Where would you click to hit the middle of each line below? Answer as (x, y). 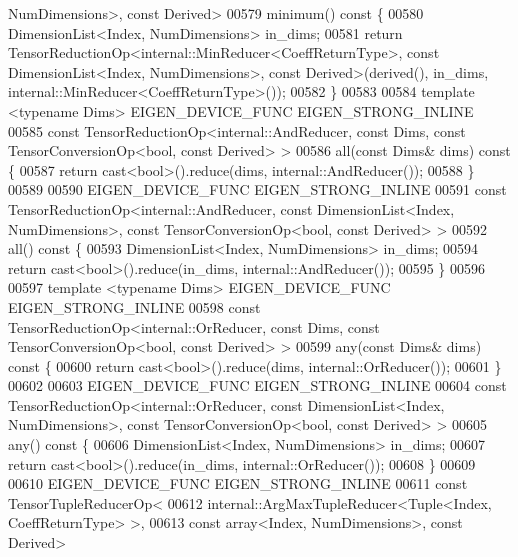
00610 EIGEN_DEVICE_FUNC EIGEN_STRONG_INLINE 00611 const (238, 483)
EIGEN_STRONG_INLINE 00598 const (134, 306)
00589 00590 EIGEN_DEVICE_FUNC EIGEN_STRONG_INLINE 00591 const (257, 189)
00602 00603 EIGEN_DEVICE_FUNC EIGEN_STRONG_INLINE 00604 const (257, 385)
